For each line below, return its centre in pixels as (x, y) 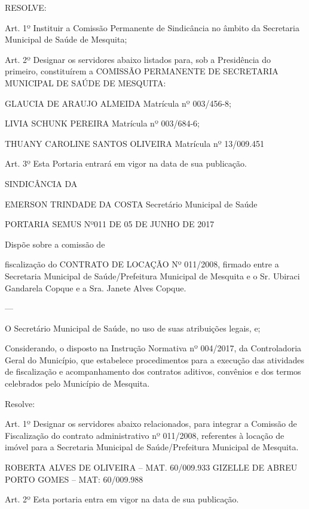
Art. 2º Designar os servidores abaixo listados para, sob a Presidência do (138, 59)
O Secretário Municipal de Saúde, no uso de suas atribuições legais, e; (133, 328)
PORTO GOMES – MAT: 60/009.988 (74, 479)
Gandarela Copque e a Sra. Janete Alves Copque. (96, 287)
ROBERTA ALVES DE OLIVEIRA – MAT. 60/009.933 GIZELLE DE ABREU (151, 467)
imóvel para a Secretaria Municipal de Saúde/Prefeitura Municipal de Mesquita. (152, 447)
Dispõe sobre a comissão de (55, 244)
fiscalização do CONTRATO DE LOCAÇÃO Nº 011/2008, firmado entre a (142, 264)
